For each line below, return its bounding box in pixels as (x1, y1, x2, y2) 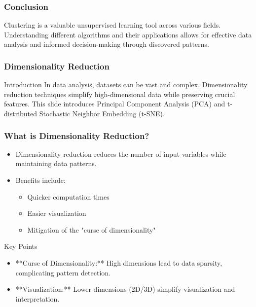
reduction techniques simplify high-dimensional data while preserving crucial (4, 89, 235, 99)
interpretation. (15, 293, 60, 304)
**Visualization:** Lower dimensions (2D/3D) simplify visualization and (15, 284, 235, 294)
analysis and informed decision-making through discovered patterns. (4, 39, 209, 49)
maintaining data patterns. (15, 158, 97, 169)
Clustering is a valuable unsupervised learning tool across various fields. (4, 20, 221, 30)
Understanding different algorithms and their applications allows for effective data (4, 29, 252, 39)
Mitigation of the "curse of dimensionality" (27, 224, 156, 235)
